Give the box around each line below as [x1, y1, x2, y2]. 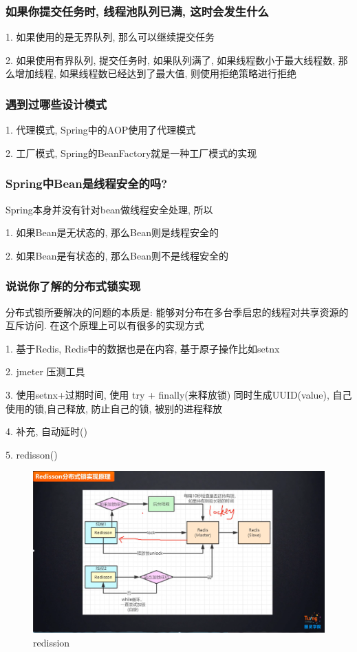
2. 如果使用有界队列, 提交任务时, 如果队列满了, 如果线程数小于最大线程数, [6, 52, 336, 67]
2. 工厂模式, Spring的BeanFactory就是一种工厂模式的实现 [6, 145, 257, 160]
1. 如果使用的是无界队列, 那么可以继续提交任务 [6, 30, 215, 44]
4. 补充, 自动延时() [6, 424, 87, 439]
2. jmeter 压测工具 [6, 364, 85, 379]
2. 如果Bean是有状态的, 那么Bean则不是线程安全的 [6, 248, 228, 262]
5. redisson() [6, 447, 58, 461]
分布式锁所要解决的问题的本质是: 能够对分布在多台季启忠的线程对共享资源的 [6, 304, 349, 319]
